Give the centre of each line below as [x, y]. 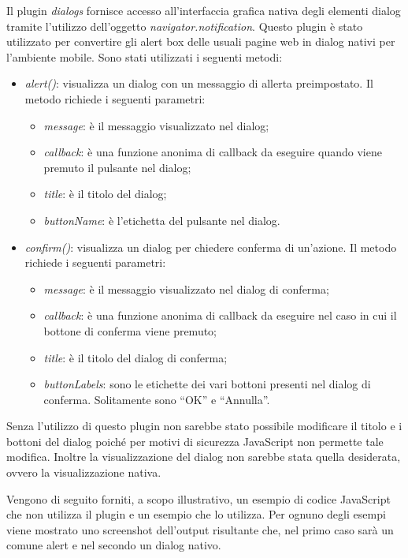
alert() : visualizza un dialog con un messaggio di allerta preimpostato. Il [199, 83]
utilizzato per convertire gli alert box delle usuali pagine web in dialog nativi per [201, 41]
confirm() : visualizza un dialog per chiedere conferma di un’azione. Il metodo [211, 247]
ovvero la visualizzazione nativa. [84, 472]
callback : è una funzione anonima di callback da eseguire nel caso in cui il [220, 315]
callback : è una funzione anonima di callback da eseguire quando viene [213, 152]
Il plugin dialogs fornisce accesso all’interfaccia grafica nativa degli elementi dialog [204, 10]
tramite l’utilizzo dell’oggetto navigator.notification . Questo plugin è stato [185, 26]
